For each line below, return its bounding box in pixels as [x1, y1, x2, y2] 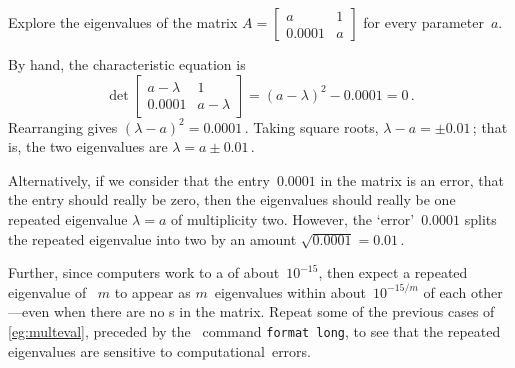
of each [423, 281, 467, 302]
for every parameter [363, 12, 484, 32]
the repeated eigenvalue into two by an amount [8, 228, 297, 249]
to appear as [114, 281, 191, 302]
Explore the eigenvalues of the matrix [8, 12, 238, 32]
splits [464, 208, 497, 229]
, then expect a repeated [318, 262, 468, 283]
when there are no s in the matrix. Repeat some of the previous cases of [53, 301, 495, 322]
